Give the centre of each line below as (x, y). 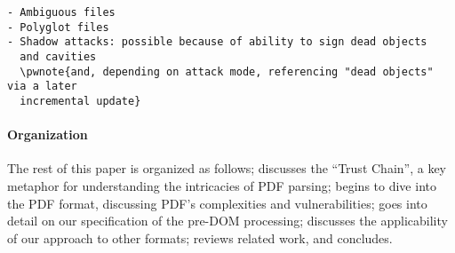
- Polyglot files (58, 27)
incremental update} (80, 101)
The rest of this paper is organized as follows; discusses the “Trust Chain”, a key (227, 168)
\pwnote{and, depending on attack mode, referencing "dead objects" (227, 71)
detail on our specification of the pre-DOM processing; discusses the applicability (227, 221)
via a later (42, 87)
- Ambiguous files (61, 12)
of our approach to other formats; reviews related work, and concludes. (200, 237)
